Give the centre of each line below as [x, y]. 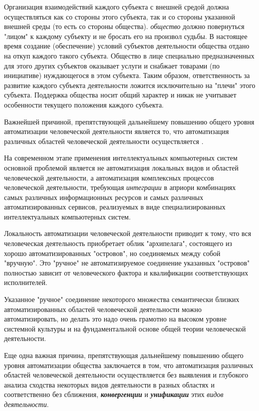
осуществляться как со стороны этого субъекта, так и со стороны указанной [120, 16]
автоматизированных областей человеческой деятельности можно [103, 309]
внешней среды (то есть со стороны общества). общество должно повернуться [124, 26]
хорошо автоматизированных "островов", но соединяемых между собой [112, 253]
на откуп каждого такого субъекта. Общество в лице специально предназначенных [129, 55]
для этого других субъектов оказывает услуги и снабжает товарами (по [112, 65]
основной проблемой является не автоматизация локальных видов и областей [121, 167]
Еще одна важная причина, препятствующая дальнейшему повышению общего [124, 355]
